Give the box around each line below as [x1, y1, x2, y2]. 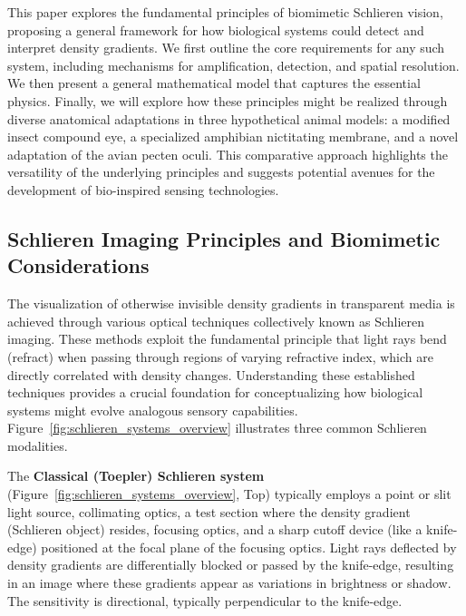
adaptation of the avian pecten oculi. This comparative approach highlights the [7, 144, 448, 163]
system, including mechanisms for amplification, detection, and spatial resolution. [7, 55, 460, 74]
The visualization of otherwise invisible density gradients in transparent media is [7, 294, 455, 313]
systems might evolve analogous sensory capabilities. [7, 400, 298, 419]
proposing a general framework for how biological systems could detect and [7, 20, 424, 39]
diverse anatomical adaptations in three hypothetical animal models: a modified [7, 109, 451, 128]
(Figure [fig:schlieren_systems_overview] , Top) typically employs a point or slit [7, 484, 451, 504]
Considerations [7, 251, 150, 279]
